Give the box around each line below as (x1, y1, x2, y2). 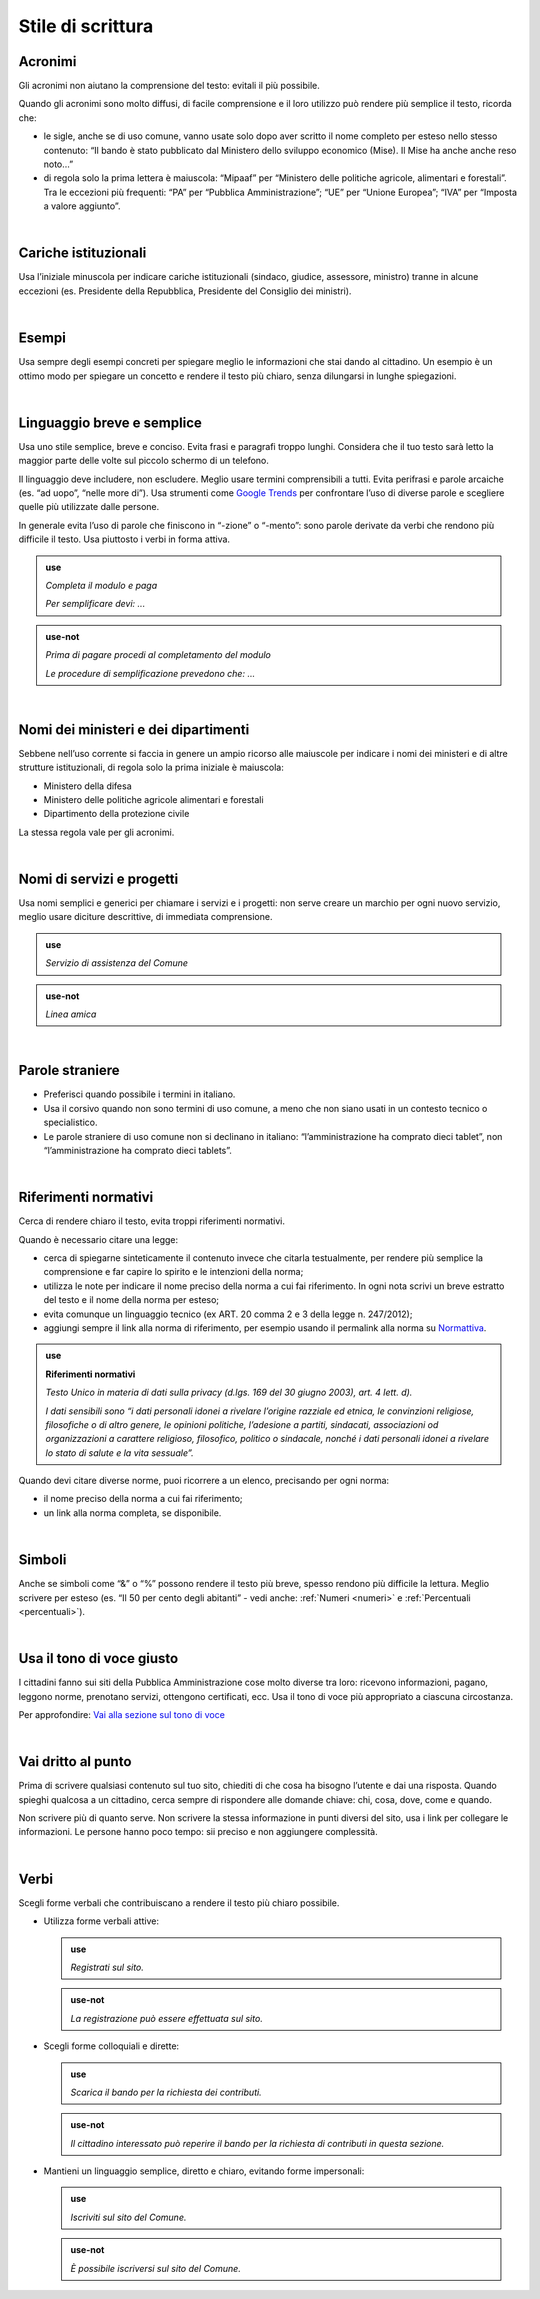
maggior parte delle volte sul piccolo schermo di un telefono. (18, 455, 270, 467)
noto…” (43, 158, 74, 170)
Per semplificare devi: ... (45, 598, 146, 610)
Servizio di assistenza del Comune (45, 957, 189, 969)
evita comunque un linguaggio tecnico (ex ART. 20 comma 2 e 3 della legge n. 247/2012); (43, 1308, 413, 1320)
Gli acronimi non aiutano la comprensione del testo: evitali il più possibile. (18, 80, 320, 92)
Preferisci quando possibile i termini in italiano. (43, 1088, 236, 1100)
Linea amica (45, 1008, 97, 1020)
